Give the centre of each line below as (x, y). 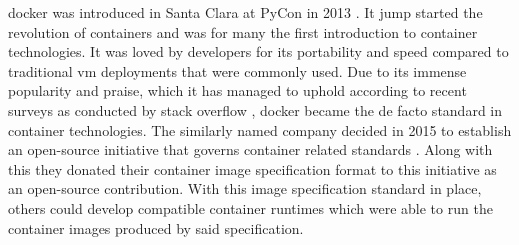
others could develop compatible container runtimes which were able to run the (250, 207)
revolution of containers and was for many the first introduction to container (243, 31)
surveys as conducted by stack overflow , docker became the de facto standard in (255, 109)
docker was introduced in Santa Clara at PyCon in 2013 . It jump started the (245, 12)
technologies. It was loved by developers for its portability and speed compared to (258, 51)
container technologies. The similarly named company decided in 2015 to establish (260, 129)
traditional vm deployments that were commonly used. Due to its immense (237, 70)
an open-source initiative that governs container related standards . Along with (250, 149)
